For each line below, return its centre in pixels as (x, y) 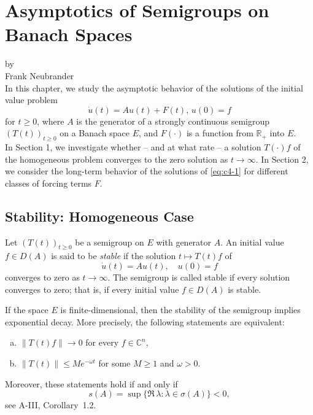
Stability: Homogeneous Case (99, 216)
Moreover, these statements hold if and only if (91, 383)
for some (114, 363)
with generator (184, 242)
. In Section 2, (282, 159)
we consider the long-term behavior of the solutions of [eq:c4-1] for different (147, 171)
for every (102, 342)
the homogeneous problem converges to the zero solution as (117, 159)
